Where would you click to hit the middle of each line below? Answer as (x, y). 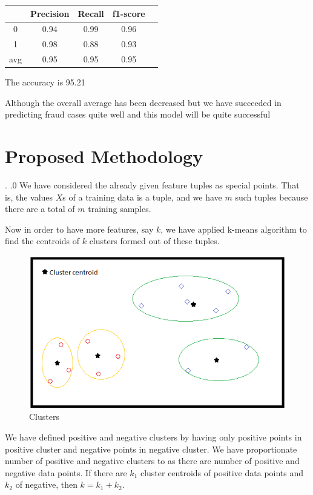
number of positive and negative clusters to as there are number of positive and (152, 461)
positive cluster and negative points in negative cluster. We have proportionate (151, 449)
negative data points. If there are (66, 472)
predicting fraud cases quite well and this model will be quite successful (138, 114)
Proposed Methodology (104, 156)
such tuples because (272, 197)
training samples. (120, 209)
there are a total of (40, 209)
